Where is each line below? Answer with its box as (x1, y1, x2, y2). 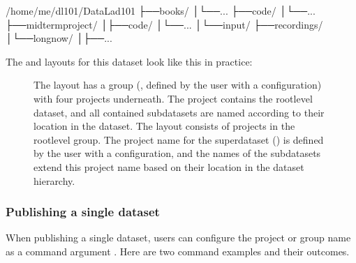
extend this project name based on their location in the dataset (34, 159, 304, 174)
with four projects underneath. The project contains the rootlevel (34, 91, 313, 105)
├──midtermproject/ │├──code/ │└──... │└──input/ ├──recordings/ (6, 17, 323, 31)
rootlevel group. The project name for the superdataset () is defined (34, 132, 324, 146)
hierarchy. (34, 173, 75, 188)
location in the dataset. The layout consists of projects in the (34, 119, 295, 133)
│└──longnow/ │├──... (6, 31, 112, 45)
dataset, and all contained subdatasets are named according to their (34, 105, 325, 119)
